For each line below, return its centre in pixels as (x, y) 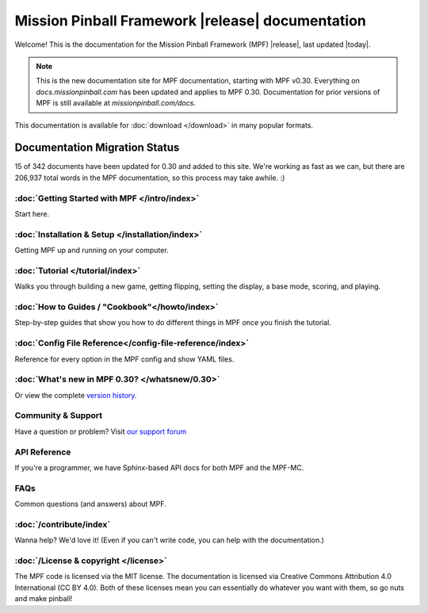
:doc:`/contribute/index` (63, 524)
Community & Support (59, 416)
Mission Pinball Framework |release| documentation (190, 21)
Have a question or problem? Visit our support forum (101, 431)
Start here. (32, 213)
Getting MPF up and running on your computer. (92, 251)
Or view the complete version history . (76, 395)
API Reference (43, 452)
